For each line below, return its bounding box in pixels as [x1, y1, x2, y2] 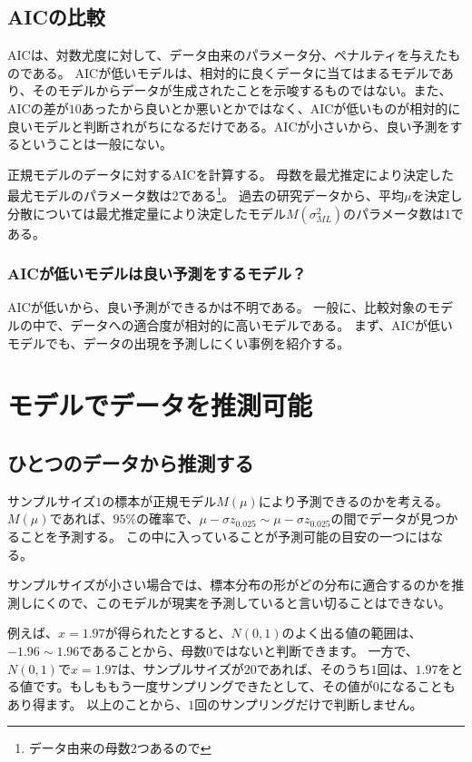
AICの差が [7, 98, 69, 117]
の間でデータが [330, 509, 420, 528]
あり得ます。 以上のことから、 [7, 694, 189, 713]
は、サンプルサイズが [117, 659, 244, 678]
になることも [379, 677, 456, 696]
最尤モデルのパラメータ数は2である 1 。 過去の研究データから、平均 [7, 183, 404, 205]
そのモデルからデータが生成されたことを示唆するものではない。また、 [32, 81, 452, 100]
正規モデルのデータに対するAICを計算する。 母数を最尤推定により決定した [7, 164, 455, 183]
